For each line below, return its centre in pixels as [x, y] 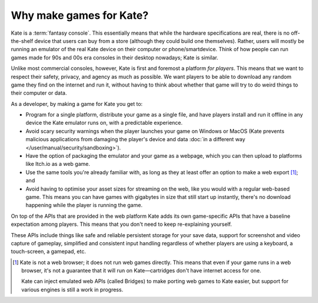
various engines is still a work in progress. [72, 289]
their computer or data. [39, 93]
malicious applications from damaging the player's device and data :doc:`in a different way [135, 139]
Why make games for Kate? [80, 15]
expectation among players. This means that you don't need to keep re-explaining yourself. [121, 224]
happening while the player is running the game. [84, 205]
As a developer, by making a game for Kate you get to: [77, 104]
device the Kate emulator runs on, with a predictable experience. [104, 123]
